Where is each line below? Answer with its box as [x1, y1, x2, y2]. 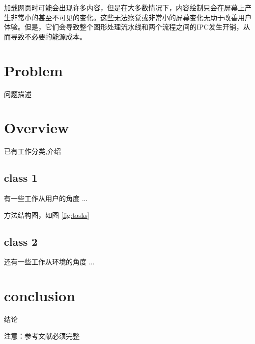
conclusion [4, 286, 76, 306]
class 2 [4, 233, 38, 249]
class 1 [4, 170, 38, 185]
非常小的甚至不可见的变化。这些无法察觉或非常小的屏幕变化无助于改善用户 [10, 12, 252, 22]
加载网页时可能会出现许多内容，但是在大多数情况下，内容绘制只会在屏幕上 [4, 2, 245, 12]
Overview [4, 117, 69, 138]
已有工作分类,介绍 [4, 146, 61, 156]
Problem [4, 60, 63, 80]
